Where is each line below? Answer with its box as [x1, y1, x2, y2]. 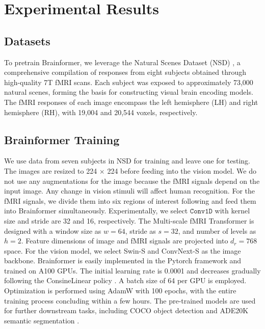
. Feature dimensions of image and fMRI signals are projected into [21, 235, 228, 246]
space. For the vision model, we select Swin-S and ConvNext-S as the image [4, 245, 241, 256]
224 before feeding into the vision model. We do [107, 165, 256, 176]
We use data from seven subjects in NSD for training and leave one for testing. [4, 155, 250, 166]
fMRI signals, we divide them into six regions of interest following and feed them [4, 195, 256, 206]
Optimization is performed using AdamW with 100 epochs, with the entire [4, 285, 236, 296]
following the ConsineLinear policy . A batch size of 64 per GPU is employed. [4, 275, 247, 286]
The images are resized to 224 [4, 165, 97, 176]
